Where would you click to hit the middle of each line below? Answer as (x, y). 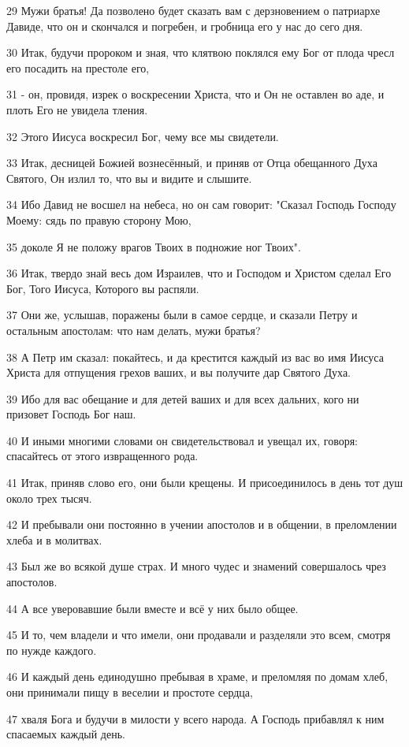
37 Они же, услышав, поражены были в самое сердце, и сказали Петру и (182, 315)
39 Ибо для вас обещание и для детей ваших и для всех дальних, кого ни (183, 398)
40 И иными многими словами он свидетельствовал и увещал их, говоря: (182, 440)
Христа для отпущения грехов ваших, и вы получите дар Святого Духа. (178, 372)
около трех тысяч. (49, 498)
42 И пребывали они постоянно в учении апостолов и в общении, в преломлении (202, 524)
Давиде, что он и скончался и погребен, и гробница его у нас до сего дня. (185, 26)
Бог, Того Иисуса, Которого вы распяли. (103, 288)
